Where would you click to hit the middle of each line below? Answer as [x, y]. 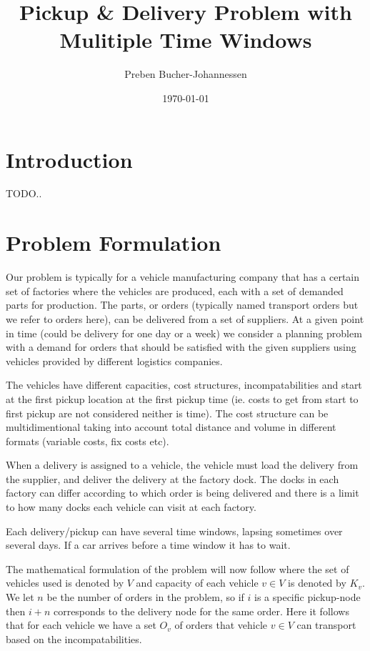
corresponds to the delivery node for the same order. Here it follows [201, 611]
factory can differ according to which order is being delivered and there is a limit [182, 493]
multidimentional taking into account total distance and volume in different [171, 427]
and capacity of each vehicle [197, 583]
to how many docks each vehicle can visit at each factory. [131, 507]
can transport [326, 625]
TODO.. [24, 193]
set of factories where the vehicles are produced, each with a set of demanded [175, 290]
